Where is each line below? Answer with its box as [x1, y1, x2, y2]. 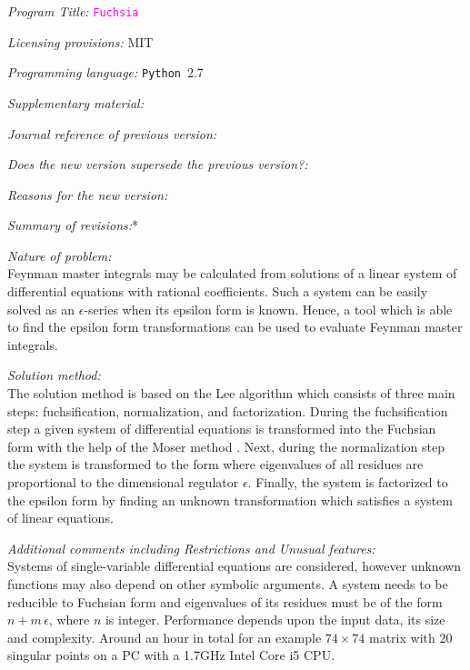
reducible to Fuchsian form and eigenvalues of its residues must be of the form [7, 592, 443, 611]
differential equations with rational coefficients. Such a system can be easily [7, 282, 428, 301]
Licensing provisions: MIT [7, 32, 154, 51]
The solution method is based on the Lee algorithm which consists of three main [7, 384, 455, 403]
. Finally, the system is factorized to [247, 473, 448, 491]
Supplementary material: [7, 93, 144, 112]
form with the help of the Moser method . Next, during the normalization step [7, 436, 445, 455]
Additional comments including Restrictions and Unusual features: [7, 538, 375, 557]
